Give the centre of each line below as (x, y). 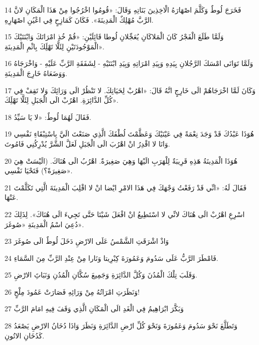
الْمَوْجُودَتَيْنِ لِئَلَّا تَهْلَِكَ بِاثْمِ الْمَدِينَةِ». (54, 46)
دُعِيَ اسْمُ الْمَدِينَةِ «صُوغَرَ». (44, 224)
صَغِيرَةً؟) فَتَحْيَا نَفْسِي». (39, 170)
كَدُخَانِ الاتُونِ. (25, 335)
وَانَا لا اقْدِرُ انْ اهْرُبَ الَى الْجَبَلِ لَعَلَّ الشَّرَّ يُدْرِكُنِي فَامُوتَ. (87, 143)
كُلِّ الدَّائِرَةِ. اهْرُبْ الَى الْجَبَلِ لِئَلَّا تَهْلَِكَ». (61, 100)
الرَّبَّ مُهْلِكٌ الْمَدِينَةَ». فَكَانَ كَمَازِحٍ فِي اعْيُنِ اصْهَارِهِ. (79, 19)
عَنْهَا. (12, 197)
